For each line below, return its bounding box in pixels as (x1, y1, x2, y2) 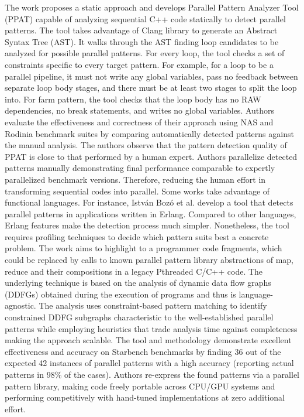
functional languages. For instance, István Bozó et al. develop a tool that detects (5, 196, 293, 208)
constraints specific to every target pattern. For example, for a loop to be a (5, 58, 274, 70)
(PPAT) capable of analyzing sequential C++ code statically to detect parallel (5, 12, 286, 25)
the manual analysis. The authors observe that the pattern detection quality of (5, 139, 287, 151)
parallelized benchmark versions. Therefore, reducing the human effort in (5, 173, 266, 185)
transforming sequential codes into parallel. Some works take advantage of (5, 184, 270, 197)
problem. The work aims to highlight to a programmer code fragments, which (5, 242, 282, 254)
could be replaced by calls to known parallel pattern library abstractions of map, (5, 254, 294, 266)
